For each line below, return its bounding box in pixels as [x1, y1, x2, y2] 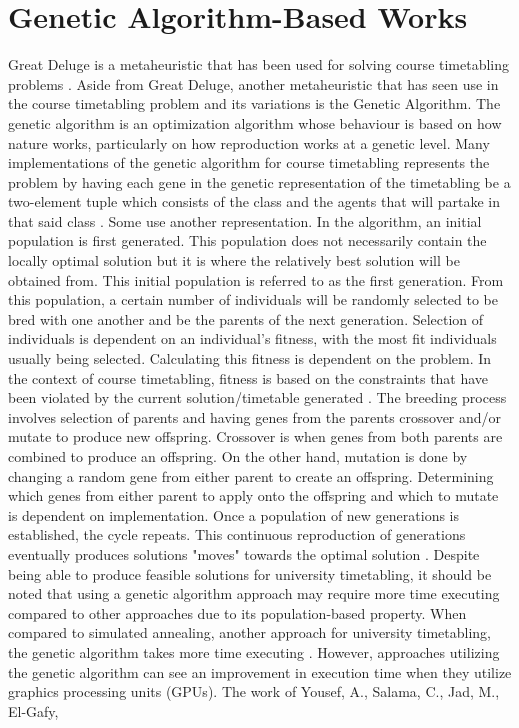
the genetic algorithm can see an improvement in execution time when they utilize [8, 661, 512, 682]
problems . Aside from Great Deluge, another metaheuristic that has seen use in [8, 73, 499, 94]
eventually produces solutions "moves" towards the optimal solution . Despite [8, 543, 480, 564]
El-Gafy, [8, 700, 59, 721]
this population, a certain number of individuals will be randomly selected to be [8, 289, 499, 310]
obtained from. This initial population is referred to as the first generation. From [8, 269, 504, 290]
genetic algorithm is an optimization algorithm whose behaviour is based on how [8, 112, 502, 133]
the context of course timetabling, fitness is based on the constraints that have [8, 367, 489, 388]
